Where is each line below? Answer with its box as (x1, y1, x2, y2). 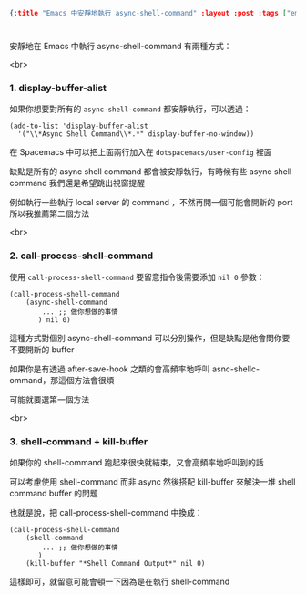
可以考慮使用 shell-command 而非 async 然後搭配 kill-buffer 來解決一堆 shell (9, 475, 296, 487)
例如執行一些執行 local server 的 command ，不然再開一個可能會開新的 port (9, 197, 293, 208)
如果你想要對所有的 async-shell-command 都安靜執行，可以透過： (9, 103, 251, 114)
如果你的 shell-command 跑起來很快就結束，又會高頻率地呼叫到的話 (9, 456, 264, 467)
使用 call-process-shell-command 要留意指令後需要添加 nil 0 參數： (9, 271, 265, 282)
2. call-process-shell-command (9, 249, 154, 262)
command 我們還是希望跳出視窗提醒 (9, 178, 146, 189)
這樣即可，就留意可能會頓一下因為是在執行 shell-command (9, 576, 230, 587)
